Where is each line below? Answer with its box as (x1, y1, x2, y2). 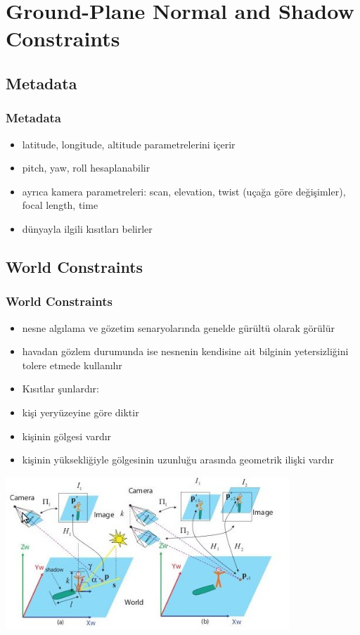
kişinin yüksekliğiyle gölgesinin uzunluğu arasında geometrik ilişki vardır (22, 452, 334, 467)
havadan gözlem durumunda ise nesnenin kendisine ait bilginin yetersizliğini (22, 344, 349, 359)
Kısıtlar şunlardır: (22, 381, 99, 396)
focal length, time (22, 198, 98, 212)
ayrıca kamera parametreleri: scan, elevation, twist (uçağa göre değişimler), (22, 184, 346, 198)
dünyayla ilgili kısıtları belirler (22, 221, 153, 236)
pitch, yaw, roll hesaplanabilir (22, 160, 150, 175)
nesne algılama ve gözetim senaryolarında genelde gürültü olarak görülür (22, 320, 335, 335)
